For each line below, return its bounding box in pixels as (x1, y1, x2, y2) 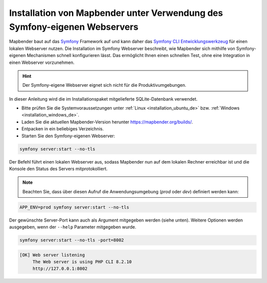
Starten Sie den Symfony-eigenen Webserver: (21, 133, 116, 139)
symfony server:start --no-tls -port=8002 (19, 237, 124, 243)
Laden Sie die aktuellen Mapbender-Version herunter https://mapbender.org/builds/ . (21, 119, 193, 125)
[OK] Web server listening (19, 252, 85, 258)
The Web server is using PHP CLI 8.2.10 (32, 259, 132, 265)
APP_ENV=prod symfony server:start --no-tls (19, 204, 130, 210)
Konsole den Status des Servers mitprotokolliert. (9, 166, 108, 171)
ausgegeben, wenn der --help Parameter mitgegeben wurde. (9, 224, 136, 230)
